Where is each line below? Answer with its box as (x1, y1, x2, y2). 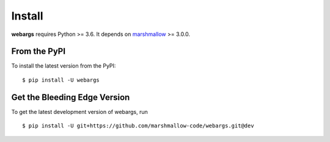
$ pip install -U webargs (22, 76, 100, 83)
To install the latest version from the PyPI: (11, 62, 116, 69)
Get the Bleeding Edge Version (11, 92, 130, 102)
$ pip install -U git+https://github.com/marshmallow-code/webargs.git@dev (22, 122, 254, 129)
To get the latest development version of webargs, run (11, 108, 148, 115)
